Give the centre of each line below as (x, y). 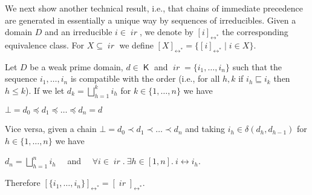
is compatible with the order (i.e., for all (145, 78)
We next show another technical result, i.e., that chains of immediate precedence (154, 8)
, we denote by (166, 32)
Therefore (23, 183)
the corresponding (255, 32)
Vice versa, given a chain (51, 129)
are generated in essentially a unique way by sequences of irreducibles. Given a (151, 20)
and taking (205, 129)
